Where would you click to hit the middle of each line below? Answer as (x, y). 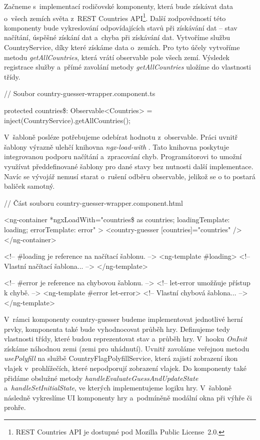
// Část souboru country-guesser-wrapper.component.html (93, 202)
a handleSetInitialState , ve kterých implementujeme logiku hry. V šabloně (118, 388)
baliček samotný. (29, 186)
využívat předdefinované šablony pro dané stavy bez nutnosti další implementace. (129, 166)
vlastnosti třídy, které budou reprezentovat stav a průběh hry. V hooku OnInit (125, 339)
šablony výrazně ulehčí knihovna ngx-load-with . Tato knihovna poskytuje (116, 146)
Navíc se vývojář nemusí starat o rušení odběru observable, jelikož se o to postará (130, 176)
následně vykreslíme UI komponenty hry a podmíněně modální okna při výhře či (128, 397)
